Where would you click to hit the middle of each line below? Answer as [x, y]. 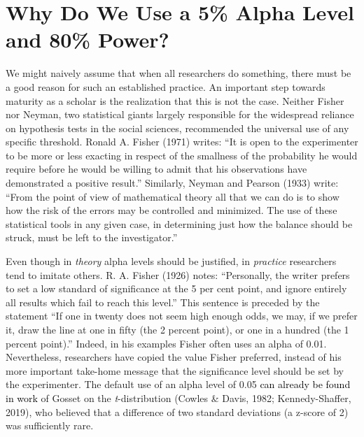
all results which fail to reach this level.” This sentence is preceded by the [163, 302]
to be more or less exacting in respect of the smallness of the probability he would [182, 155]
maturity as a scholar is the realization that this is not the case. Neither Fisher [175, 100]
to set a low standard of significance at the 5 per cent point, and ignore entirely [176, 288]
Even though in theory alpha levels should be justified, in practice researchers [171, 261]
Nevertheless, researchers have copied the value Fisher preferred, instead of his [174, 357]
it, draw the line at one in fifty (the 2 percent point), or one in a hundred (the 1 [177, 329]
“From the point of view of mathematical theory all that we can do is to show [173, 196]
